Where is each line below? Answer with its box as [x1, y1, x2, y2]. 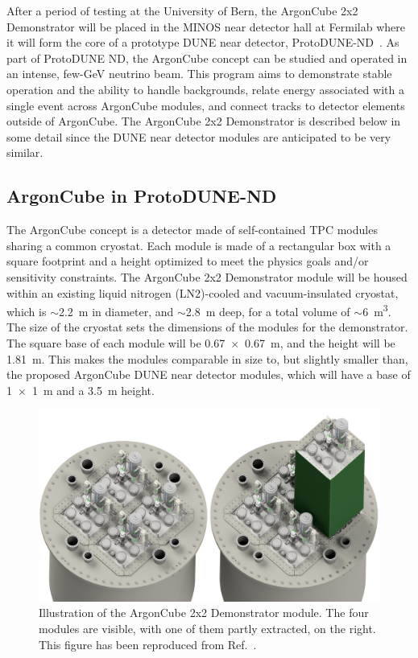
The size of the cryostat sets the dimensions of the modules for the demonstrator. [6, 319, 408, 335]
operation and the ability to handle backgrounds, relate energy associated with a [6, 80, 404, 97]
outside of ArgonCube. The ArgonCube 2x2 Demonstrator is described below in [6, 113, 401, 130]
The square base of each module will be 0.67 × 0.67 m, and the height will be [6, 334, 395, 351]
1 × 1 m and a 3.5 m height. [6, 381, 155, 398]
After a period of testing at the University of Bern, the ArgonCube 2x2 [6, 2, 358, 19]
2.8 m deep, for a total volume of [185, 302, 350, 319]
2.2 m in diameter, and [58, 302, 174, 319]
